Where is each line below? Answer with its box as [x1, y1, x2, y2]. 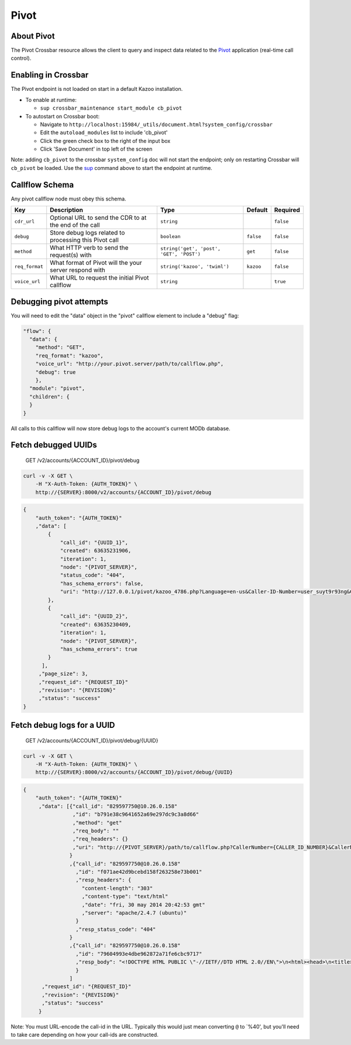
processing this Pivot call [50, 236, 119, 244]
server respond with [50, 266, 105, 274]
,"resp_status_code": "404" [75, 926, 156, 932]
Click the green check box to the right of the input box [40, 137, 171, 144]
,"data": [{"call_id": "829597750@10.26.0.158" [38, 803, 178, 809]
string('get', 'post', [160, 246, 221, 252]
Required [274, 206, 301, 214]
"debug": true [35, 369, 76, 375]
